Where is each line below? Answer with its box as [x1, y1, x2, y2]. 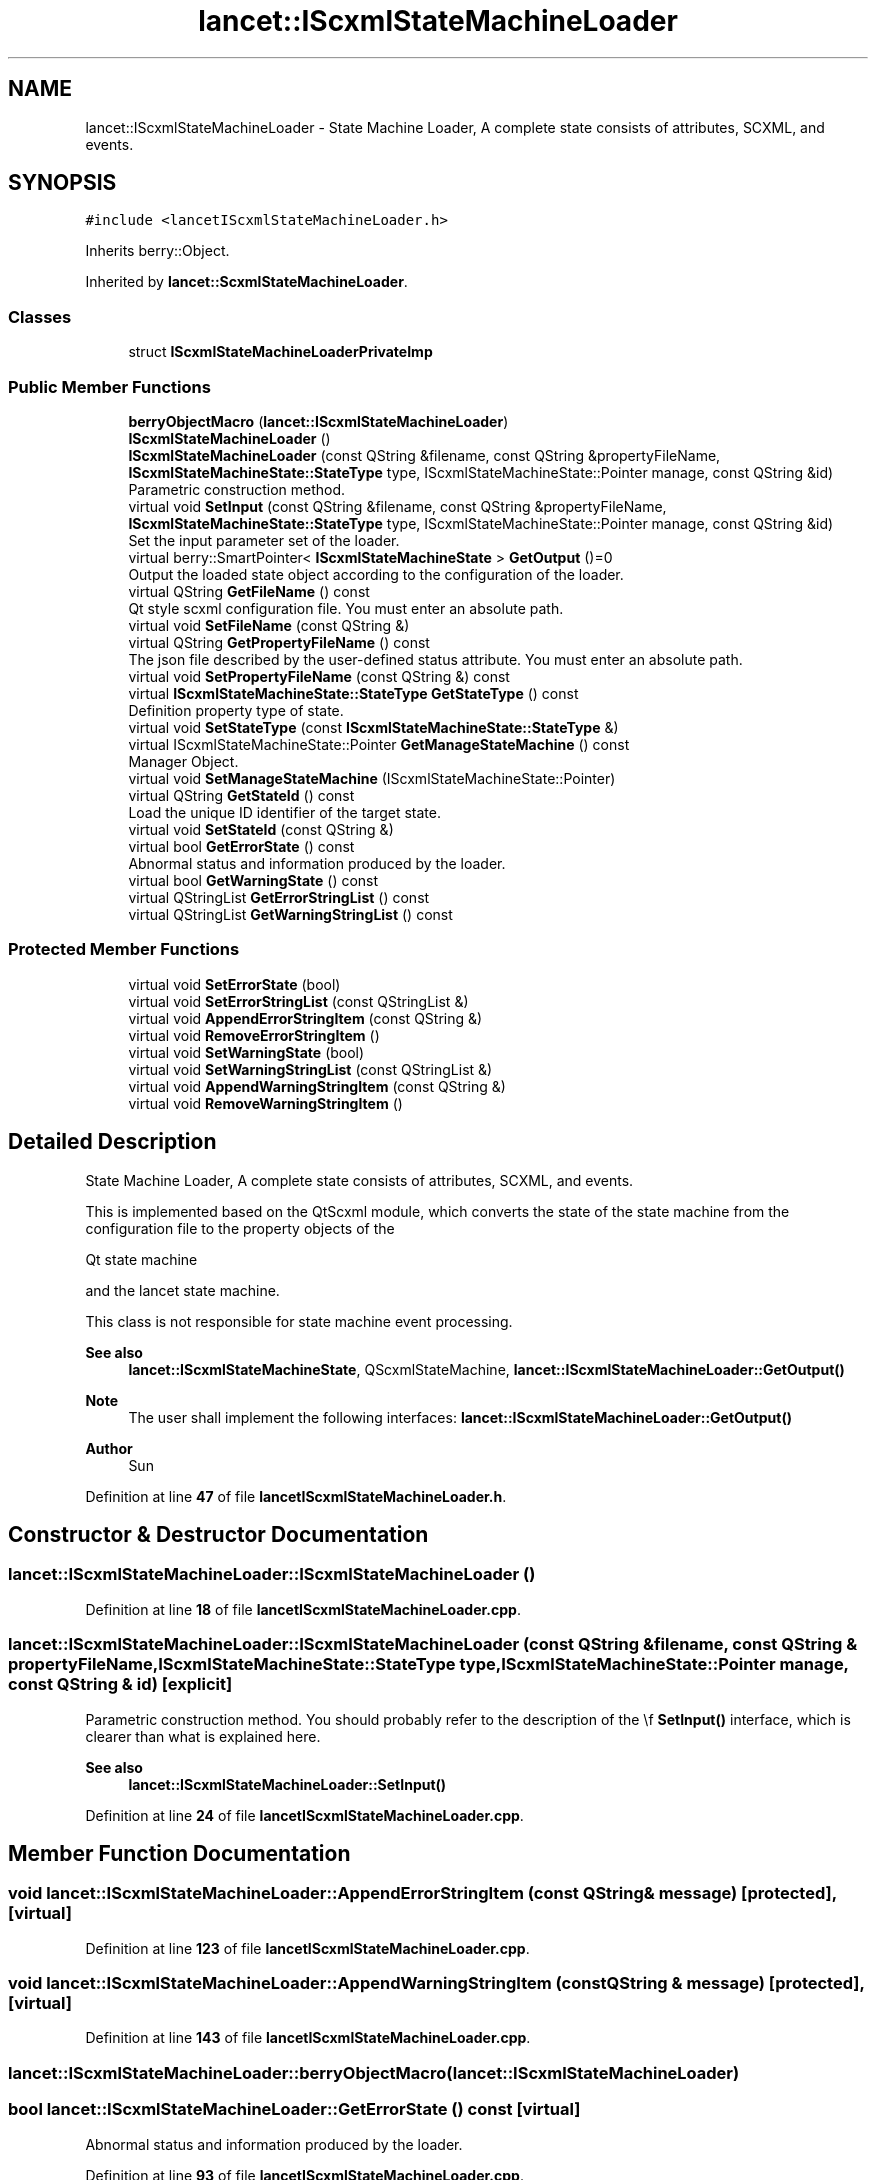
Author [85, 1439, 133, 1457]
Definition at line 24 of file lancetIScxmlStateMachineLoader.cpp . [85, 1806, 524, 1824]
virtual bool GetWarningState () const [128, 871, 379, 889]
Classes [8, 306, 72, 327]
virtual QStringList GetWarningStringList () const [128, 905, 453, 923]
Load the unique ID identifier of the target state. [128, 803, 441, 821]
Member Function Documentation [8, 1840, 351, 1866]
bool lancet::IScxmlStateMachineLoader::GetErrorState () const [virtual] [8, 2099, 581, 2120]
